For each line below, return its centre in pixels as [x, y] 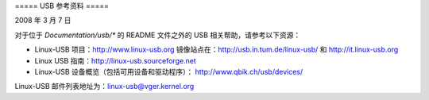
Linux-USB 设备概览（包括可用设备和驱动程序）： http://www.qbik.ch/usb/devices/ [169, 71]
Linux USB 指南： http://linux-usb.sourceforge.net [115, 60]
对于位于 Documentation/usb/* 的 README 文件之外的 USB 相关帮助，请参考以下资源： [158, 35]
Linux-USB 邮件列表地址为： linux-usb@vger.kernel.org [104, 87]
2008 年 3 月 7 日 [43, 21]
